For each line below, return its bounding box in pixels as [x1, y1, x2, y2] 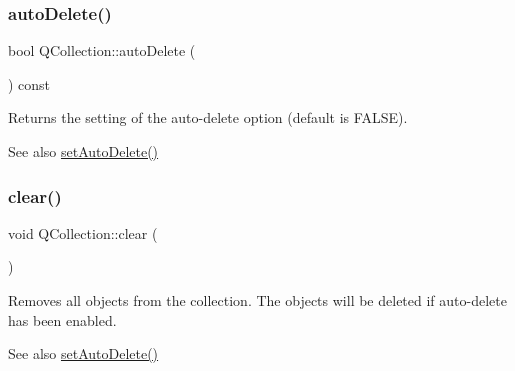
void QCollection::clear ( [8, 222, 158, 243]
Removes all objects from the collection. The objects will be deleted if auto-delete [8, 290, 507, 310]
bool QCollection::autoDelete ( [8, 40, 196, 61]
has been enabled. [8, 309, 117, 330]
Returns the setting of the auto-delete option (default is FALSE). [8, 107, 408, 128]
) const [8, 73, 51, 94]
